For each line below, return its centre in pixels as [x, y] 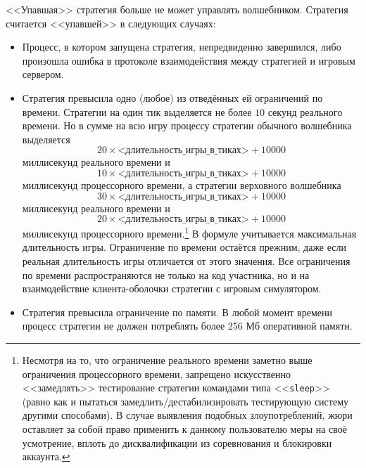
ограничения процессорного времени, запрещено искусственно [157, 373]
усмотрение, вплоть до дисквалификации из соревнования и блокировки [177, 442]
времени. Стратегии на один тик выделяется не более [137, 111]
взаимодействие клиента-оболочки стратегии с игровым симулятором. [172, 288]
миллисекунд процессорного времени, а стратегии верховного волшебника [182, 184]
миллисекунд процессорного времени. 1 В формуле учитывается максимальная [189, 232]
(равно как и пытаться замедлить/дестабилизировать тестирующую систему [185, 401]
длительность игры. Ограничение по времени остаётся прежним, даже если [184, 247]
